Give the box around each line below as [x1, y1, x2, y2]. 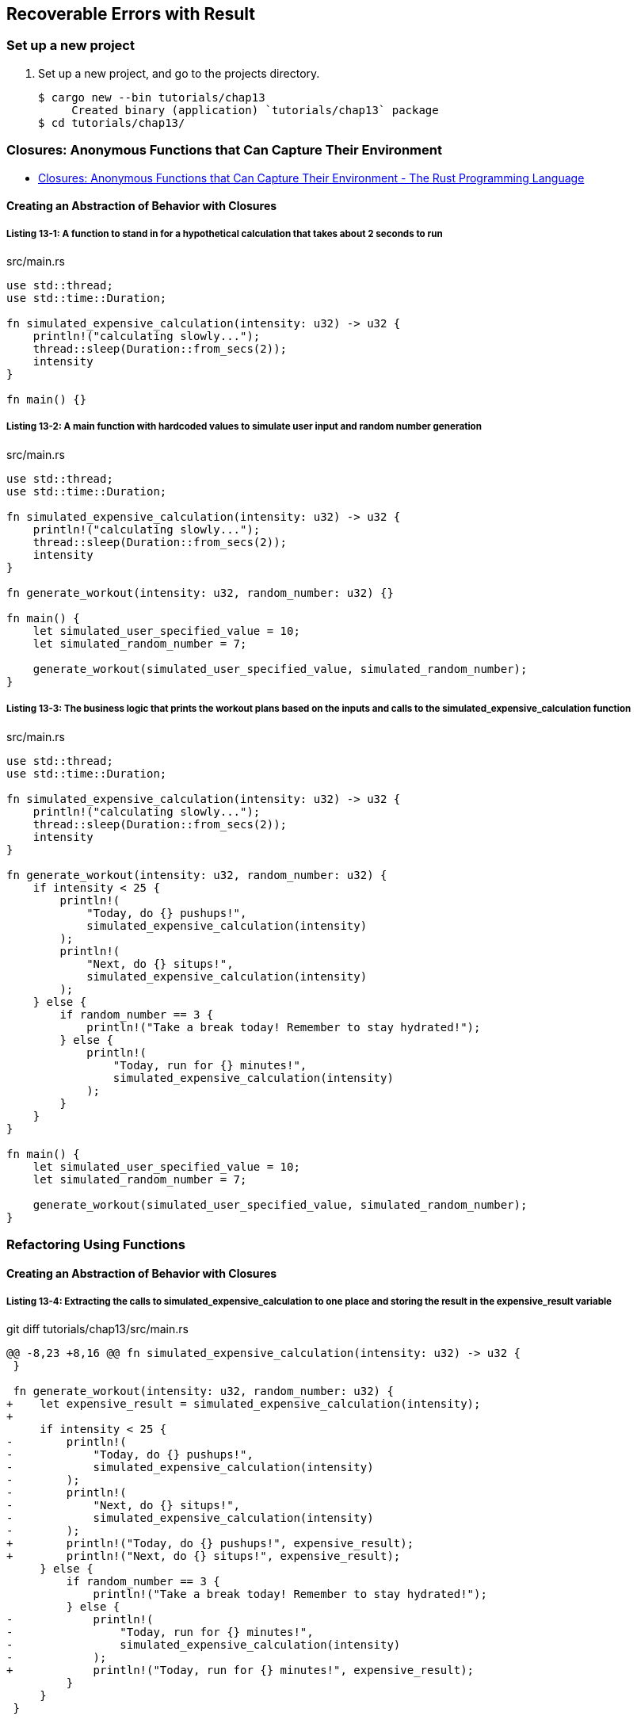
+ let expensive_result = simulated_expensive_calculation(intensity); [6, 1397, 481, 1411]
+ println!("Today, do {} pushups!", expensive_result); [6, 1537, 414, 1550]
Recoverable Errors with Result [6, 4, 256, 24]
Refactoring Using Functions [6, 1236, 185, 1252]
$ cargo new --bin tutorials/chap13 [38, 90, 265, 104]
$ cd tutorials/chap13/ [38, 116, 185, 129]
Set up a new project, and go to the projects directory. [38, 66, 320, 80]
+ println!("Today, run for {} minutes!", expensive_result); [6, 1664, 475, 1677]
